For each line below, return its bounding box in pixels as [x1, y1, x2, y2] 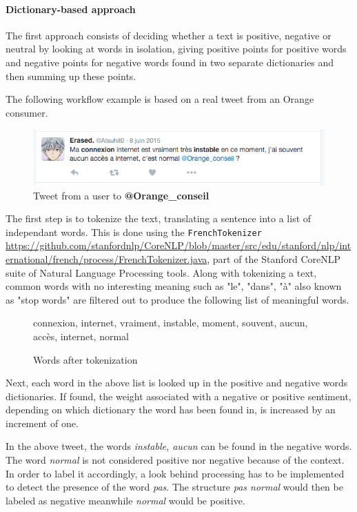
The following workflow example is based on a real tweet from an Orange [6, 92, 314, 106]
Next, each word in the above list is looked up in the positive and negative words [6, 375, 348, 390]
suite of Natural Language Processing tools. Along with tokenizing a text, [6, 265, 317, 279]
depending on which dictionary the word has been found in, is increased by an [6, 402, 336, 417]
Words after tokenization [33, 352, 138, 366]
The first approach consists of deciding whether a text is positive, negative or [6, 28, 331, 42]
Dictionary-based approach [6, 1, 136, 16]
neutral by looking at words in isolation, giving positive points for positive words [6, 41, 347, 56]
